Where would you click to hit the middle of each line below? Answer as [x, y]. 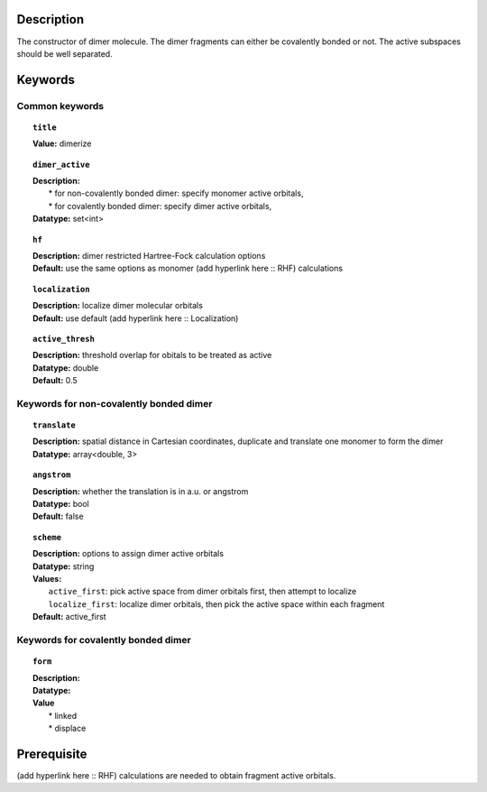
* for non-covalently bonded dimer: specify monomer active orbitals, [176, 193]
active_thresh [64, 339]
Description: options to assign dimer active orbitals [129, 554]
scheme [47, 537]
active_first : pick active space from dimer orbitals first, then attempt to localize [202, 592]
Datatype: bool [61, 504]
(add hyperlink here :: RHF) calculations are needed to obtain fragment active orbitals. [176, 775]
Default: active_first [70, 617]
